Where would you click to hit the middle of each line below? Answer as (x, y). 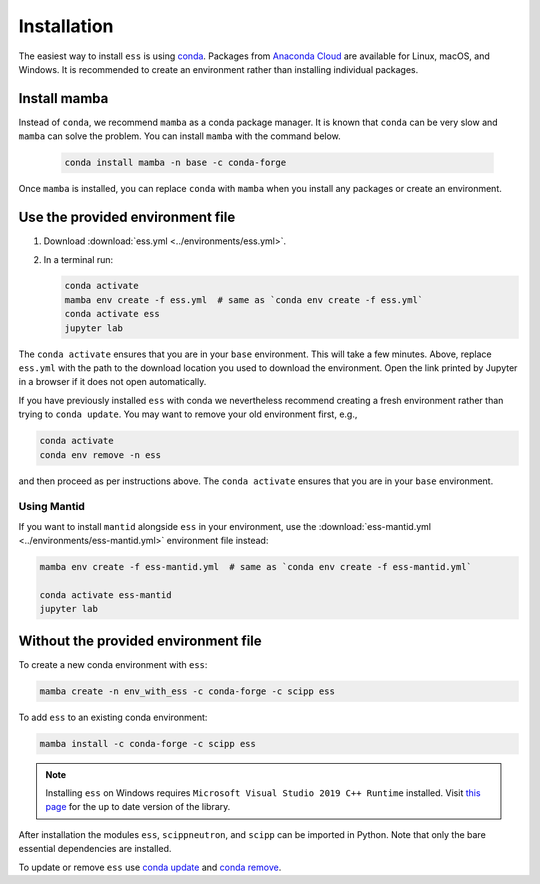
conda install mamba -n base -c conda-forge (175, 163)
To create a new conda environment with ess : (113, 664)
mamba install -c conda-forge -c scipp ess (148, 743)
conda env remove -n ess (100, 454)
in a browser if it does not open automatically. (112, 382)
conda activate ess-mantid (105, 594)
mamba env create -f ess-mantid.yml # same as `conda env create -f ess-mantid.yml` (255, 567)
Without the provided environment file (140, 640)
